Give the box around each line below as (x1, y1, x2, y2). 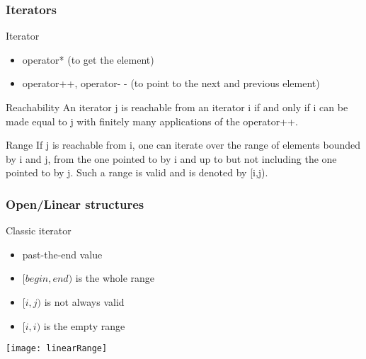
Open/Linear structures (6, 195, 144, 212)
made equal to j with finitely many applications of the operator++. (6, 113, 298, 128)
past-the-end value (22, 246, 103, 261)
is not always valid (44, 294, 125, 309)
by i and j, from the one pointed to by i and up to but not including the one (6, 151, 337, 166)
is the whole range (75, 270, 155, 285)
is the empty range (43, 318, 125, 333)
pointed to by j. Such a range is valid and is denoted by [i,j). (6, 165, 268, 180)
